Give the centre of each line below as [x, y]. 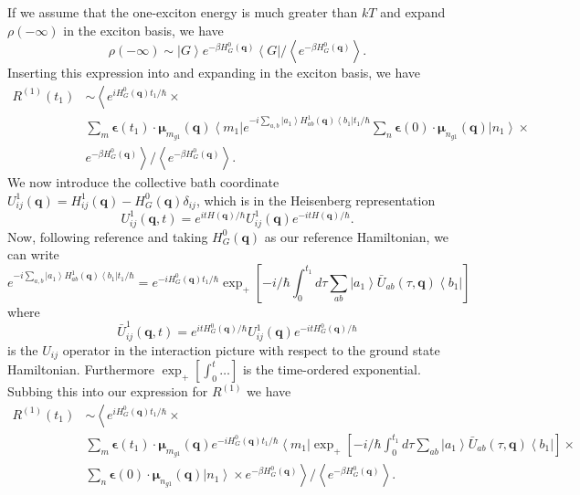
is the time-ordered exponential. [332, 369]
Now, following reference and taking [108, 236]
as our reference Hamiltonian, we [357, 236]
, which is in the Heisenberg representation [316, 200]
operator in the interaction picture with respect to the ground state [251, 349]
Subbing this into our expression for [108, 391]
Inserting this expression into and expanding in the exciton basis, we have [214, 73]
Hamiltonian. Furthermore [81, 369]
